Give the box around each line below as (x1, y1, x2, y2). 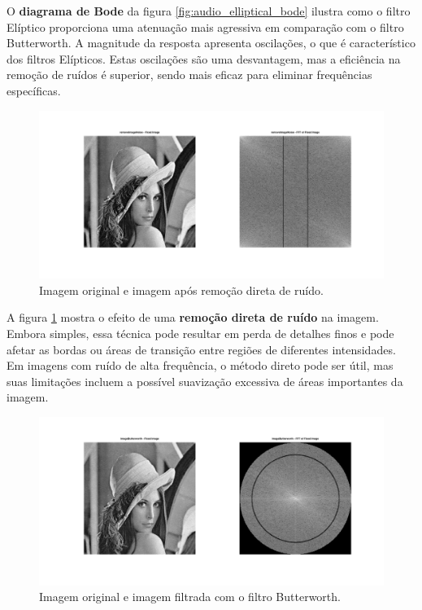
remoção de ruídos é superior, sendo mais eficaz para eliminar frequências (7, 66, 372, 83)
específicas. (7, 81, 61, 99)
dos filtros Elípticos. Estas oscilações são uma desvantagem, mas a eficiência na (7, 50, 401, 67)
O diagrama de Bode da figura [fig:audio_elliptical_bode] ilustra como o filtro (7, 2, 411, 19)
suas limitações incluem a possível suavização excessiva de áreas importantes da (7, 372, 403, 389)
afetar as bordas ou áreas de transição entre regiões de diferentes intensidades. (7, 340, 396, 358)
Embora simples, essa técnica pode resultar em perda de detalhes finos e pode (7, 324, 394, 341)
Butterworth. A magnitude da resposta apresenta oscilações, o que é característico (7, 34, 415, 51)
